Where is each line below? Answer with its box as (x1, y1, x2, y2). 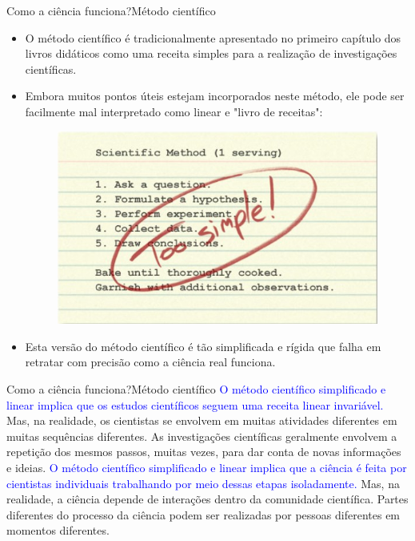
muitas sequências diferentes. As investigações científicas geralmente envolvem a (6, 427, 397, 444)
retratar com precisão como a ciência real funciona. (25, 353, 276, 370)
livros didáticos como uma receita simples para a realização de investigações (25, 45, 397, 62)
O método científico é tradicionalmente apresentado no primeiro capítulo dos (25, 29, 401, 46)
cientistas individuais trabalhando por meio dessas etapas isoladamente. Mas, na (6, 474, 400, 491)
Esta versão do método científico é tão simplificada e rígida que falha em (25, 337, 381, 354)
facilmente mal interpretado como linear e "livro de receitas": (25, 103, 323, 119)
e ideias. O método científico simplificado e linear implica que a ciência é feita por (6, 459, 407, 475)
